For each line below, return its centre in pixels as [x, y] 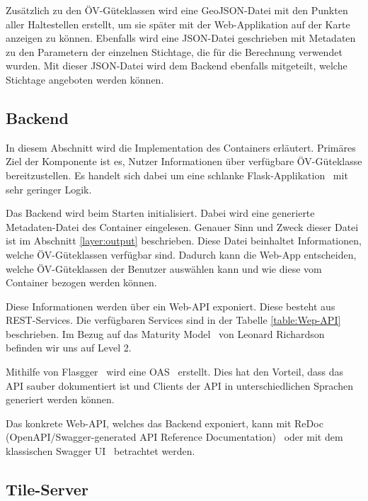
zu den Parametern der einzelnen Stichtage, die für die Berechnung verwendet [174, 51]
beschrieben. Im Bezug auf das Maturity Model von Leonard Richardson [165, 333]
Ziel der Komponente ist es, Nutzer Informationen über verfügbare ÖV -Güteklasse [184, 161]
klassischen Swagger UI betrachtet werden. [100, 451]
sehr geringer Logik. [49, 189]
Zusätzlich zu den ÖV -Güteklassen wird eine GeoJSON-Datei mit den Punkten [177, 10]
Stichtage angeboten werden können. [85, 79]
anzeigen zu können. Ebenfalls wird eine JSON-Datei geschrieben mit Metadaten [181, 38]
